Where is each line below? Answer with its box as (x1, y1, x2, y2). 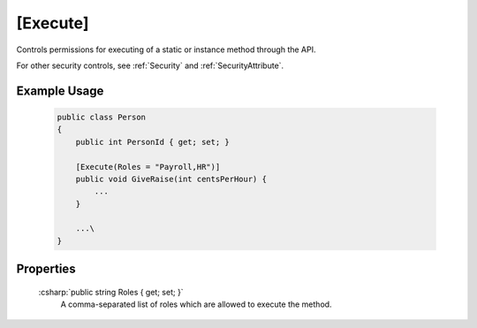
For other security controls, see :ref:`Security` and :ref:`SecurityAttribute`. (16, 60, 284, 71)
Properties (16, 262, 76, 277)
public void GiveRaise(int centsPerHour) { (75, 173, 267, 184)
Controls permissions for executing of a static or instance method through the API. (16, 44, 316, 55)
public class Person (57, 111, 146, 122)
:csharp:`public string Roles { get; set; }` (38, 286, 185, 297)
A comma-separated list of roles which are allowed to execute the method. (60, 299, 332, 309)
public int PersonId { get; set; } (75, 137, 230, 147)
